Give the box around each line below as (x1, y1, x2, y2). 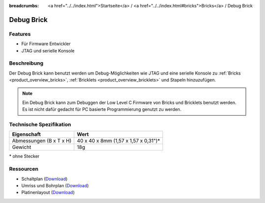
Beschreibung (9, 60, 44, 67)
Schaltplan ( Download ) (21, 176, 68, 181)
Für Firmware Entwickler (21, 41, 71, 47)
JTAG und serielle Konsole (21, 48, 75, 53)
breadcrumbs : (9, 3, 39, 8)
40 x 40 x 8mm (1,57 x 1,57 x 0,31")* (77, 137, 160, 144)
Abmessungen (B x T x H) (12, 137, 72, 144)
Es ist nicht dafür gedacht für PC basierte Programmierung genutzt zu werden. (22, 106, 182, 112)
